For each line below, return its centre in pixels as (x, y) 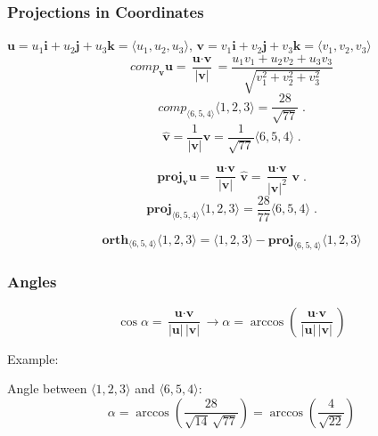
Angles (32, 282)
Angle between (47, 388)
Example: (33, 358)
